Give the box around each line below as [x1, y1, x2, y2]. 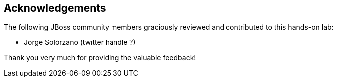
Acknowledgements [4, 2, 106, 14]
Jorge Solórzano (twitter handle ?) [24, 38, 136, 47]
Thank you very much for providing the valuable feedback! [4, 53, 196, 62]
